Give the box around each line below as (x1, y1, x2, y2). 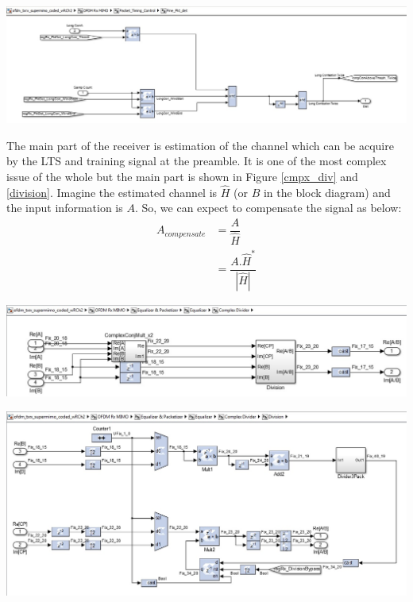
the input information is (6, 199, 123, 216)
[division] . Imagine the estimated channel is (6, 183, 218, 200)
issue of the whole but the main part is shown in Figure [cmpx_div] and (6, 168, 358, 184)
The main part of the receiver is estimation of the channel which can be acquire (6, 137, 394, 153)
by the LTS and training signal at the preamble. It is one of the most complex (6, 152, 387, 169)
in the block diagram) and (263, 183, 391, 200)
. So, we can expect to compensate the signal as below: (134, 199, 402, 216)
